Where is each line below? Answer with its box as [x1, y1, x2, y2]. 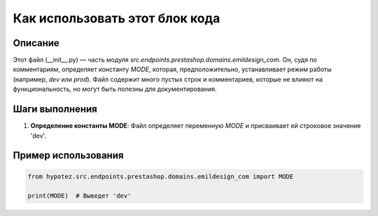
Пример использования [13, 150, 124, 161]
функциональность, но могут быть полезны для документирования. [13, 85, 217, 94]
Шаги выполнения [13, 103, 97, 115]
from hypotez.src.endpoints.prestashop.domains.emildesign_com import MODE [27, 172, 294, 180]
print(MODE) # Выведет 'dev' [27, 192, 132, 200]
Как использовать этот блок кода [13, 10, 220, 26]
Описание [13, 37, 59, 49]
